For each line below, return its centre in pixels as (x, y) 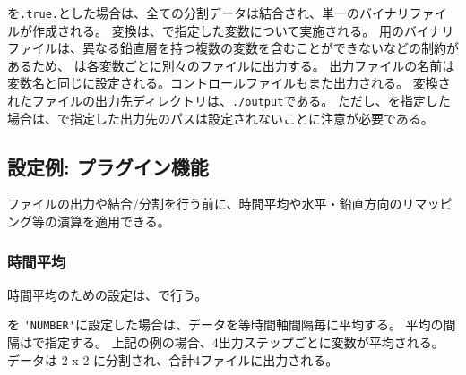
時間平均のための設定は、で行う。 (108, 294)
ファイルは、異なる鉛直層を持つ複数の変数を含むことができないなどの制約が (233, 48)
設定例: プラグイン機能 (108, 166)
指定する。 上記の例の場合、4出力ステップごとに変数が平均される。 (244, 342)
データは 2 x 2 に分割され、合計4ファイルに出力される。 (173, 359)
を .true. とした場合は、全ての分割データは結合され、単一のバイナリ (208, 13)
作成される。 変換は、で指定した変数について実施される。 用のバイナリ (243, 30)
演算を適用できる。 (113, 222)
